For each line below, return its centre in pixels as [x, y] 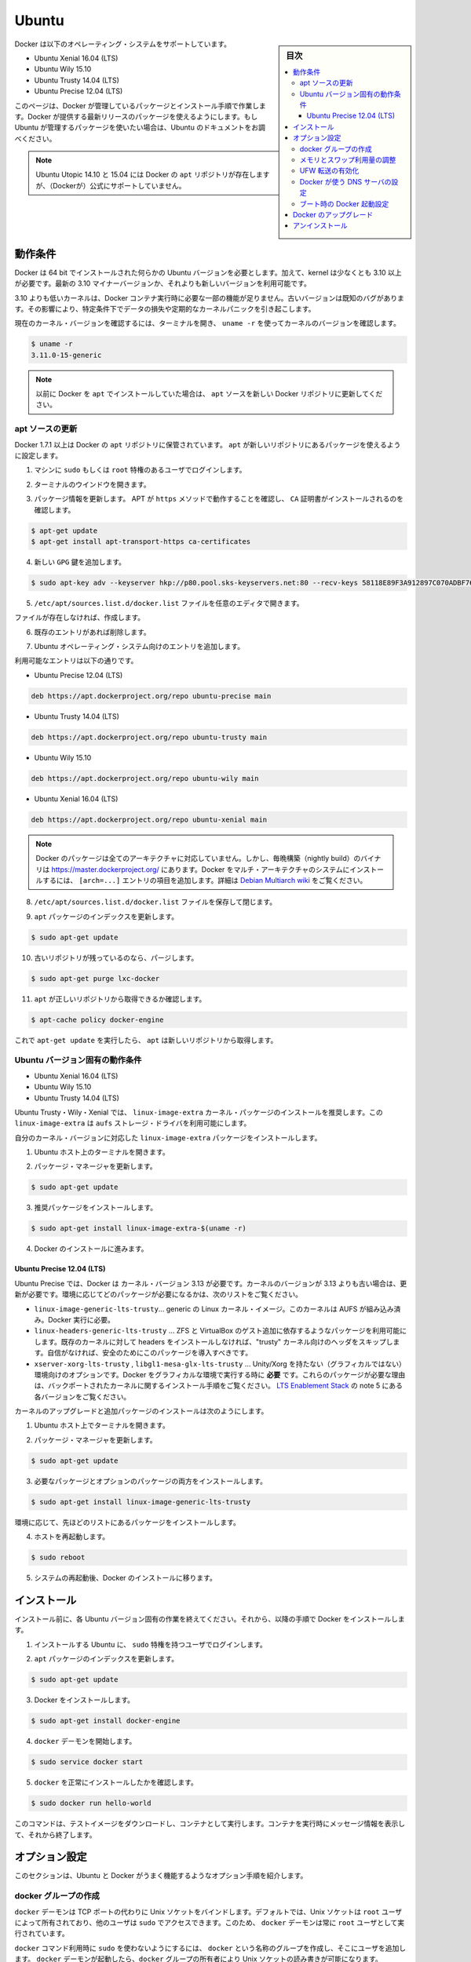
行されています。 [42, 1934]
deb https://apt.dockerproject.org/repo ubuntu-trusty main [149, 737]
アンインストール [321, 226]
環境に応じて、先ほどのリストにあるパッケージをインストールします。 [128, 1522]
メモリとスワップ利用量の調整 [348, 159]
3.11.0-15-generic [66, 355]
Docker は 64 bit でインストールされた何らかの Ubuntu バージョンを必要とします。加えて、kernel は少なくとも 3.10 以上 [208, 272]
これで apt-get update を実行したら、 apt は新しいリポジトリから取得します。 [146, 1040]
